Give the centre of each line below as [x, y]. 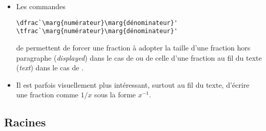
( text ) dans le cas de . [50, 68]
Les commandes [41, 6]
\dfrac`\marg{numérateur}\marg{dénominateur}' [97, 23]
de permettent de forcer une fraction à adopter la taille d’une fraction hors [133, 47]
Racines [25, 122]
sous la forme [115, 95]
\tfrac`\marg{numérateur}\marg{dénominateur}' [97, 31]
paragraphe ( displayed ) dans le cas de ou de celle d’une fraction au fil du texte [139, 57]
